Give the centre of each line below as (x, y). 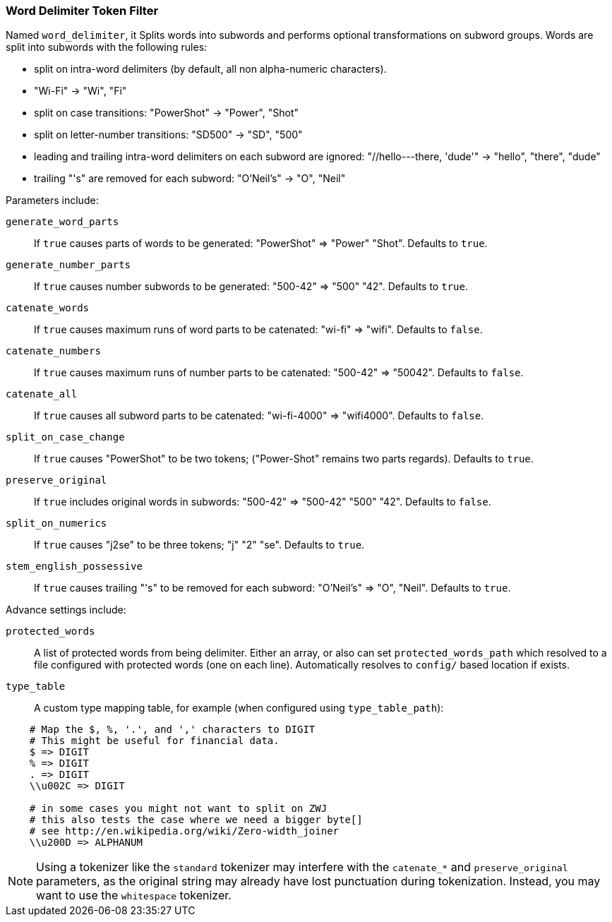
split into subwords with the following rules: (107, 47)
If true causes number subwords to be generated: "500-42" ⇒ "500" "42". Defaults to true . (251, 287)
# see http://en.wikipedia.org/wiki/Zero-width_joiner (184, 831)
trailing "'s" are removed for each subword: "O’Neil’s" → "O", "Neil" (190, 179)
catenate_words (48, 308)
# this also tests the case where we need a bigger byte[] (196, 820)
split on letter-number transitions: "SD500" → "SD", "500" (168, 135)
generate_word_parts (62, 222)
